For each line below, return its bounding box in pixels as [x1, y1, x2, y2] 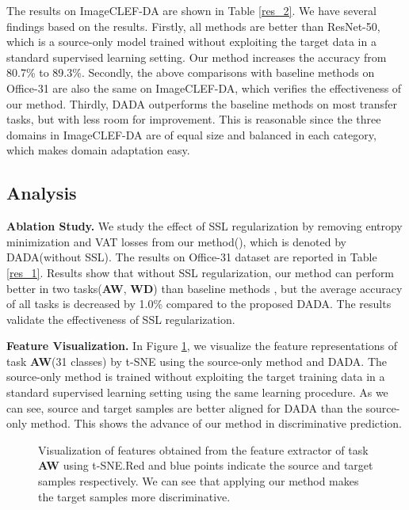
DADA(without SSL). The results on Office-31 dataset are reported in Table [6, 249, 377, 265]
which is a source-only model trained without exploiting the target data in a [6, 33, 377, 50]
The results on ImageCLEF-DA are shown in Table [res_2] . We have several [6, 2, 377, 18]
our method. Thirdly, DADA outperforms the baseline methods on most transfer [6, 95, 397, 112]
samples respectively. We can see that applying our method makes [38, 473, 359, 489]
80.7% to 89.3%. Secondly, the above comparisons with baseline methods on [6, 64, 375, 81]
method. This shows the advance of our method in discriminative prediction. [30, 415, 402, 432]
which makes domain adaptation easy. [6, 142, 190, 158]
